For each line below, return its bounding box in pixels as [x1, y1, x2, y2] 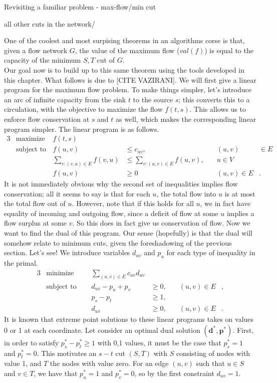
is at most [224, 188, 255, 199]
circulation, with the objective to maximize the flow [4, 104, 163, 114]
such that [196, 358, 225, 368]
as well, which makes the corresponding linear [115, 113, 256, 124]
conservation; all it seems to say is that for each [4, 188, 150, 199]
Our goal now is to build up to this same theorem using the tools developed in [4, 64, 244, 75]
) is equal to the [204, 45, 253, 55]
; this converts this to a [178, 94, 250, 104]
